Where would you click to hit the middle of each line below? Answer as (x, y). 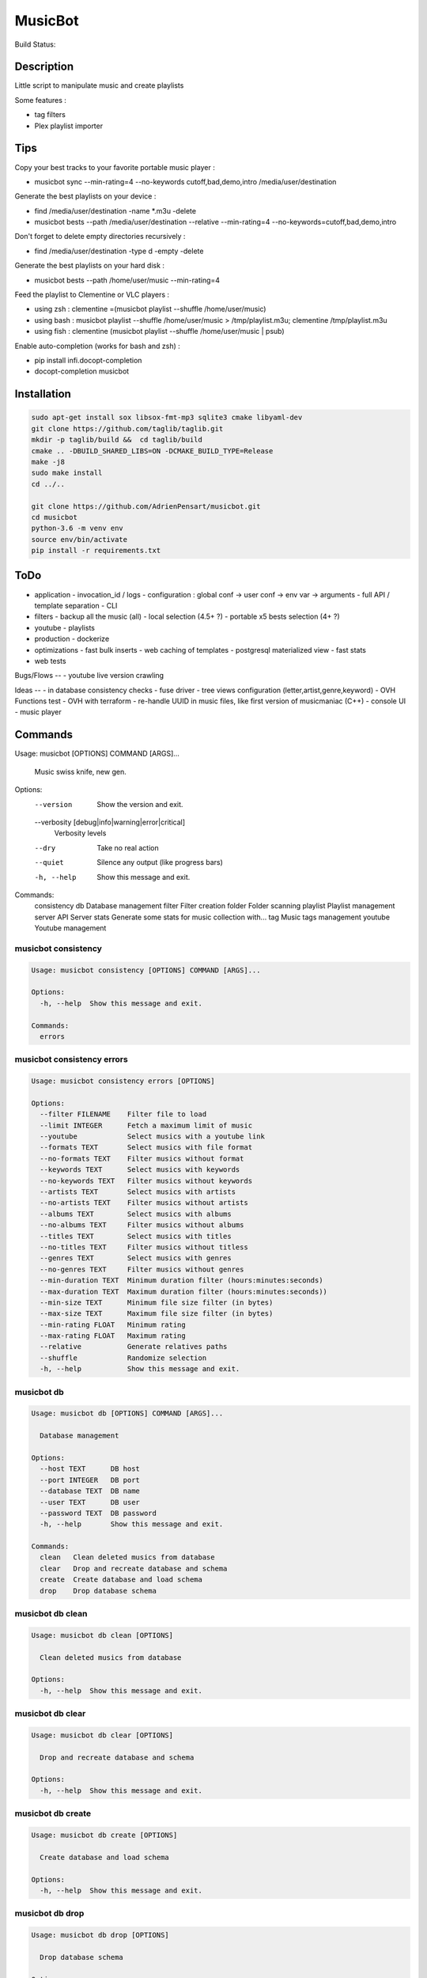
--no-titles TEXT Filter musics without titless (144, 1247)
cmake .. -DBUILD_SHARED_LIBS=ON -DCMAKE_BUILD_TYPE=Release (152, 451)
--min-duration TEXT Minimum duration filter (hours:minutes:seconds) (181, 1281)
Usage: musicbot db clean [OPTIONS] (102, 1635)
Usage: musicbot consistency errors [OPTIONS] (123, 1081)
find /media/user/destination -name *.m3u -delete (115, 210)
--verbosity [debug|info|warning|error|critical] (110, 822)
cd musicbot (55, 517)
